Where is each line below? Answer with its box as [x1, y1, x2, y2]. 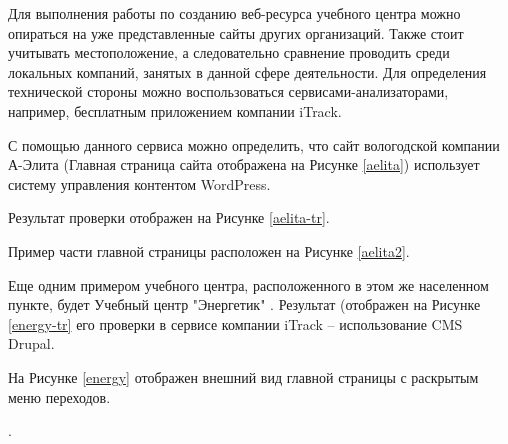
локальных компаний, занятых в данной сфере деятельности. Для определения [8, 61, 487, 82]
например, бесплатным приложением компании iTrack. [8, 100, 342, 121]
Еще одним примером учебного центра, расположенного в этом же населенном [8, 274, 489, 295]
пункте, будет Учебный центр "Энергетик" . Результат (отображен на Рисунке [8, 294, 481, 315]
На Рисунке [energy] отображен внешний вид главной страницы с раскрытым [8, 366, 479, 387]
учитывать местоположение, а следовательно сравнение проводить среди [8, 42, 450, 63]
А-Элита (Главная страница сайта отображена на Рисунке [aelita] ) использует [8, 154, 480, 175]
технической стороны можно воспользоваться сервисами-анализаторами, [8, 81, 449, 102]
